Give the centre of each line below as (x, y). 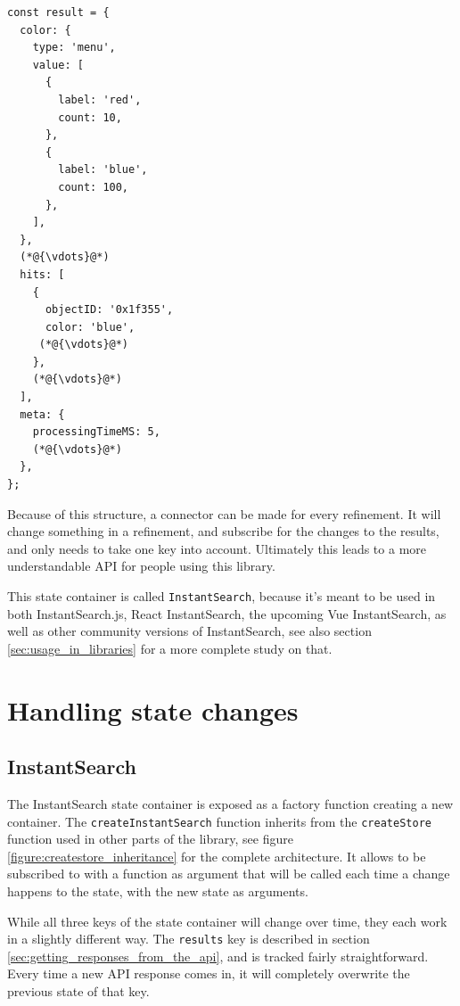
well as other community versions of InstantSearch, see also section (189, 631)
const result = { (58, 12)
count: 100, (94, 187)
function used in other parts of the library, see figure (150, 839)
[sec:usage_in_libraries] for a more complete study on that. (170, 648)
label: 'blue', (103, 170)
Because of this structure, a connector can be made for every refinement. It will (224, 513)
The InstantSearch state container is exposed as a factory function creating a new (230, 804)
